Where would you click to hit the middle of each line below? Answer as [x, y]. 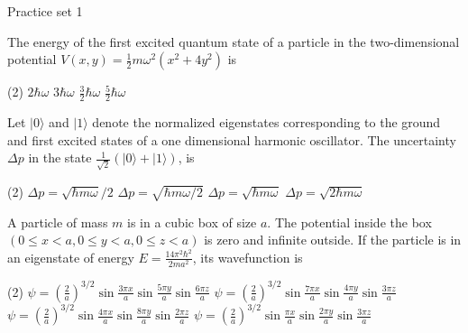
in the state [60, 157]
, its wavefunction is [248, 257]
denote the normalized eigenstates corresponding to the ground [266, 122]
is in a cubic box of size [192, 222]
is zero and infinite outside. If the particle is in [333, 240]
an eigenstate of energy [71, 257]
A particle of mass [58, 222]
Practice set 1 [45, 11]
